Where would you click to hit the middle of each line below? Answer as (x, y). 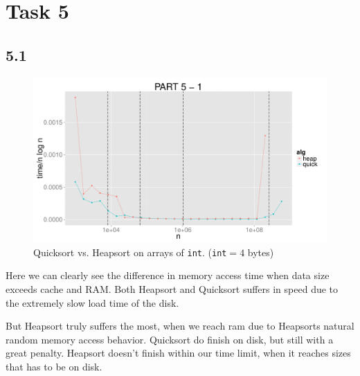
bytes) (261, 252)
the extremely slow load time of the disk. (92, 302)
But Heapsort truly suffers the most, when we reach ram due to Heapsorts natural (180, 326)
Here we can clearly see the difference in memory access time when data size (168, 275)
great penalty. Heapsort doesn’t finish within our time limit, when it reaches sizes (178, 353)
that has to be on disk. (54, 366)
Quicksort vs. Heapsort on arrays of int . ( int (130, 252)
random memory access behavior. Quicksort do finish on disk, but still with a (170, 339)
